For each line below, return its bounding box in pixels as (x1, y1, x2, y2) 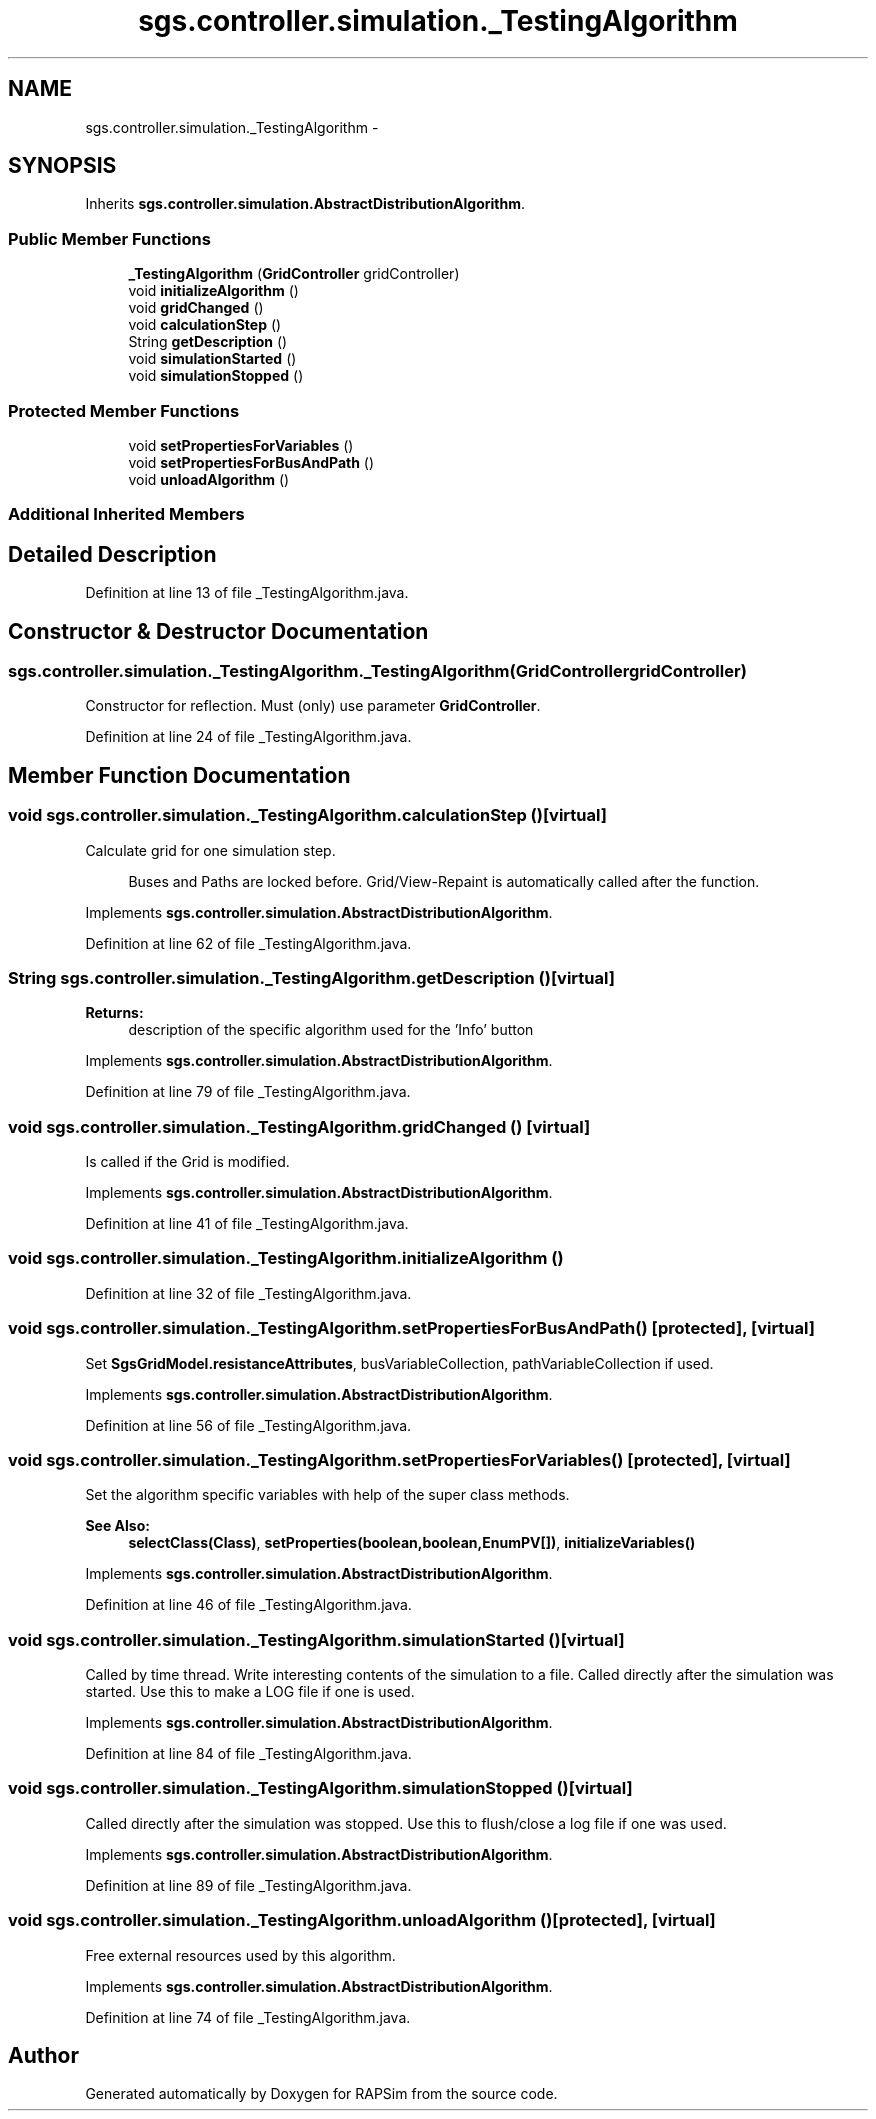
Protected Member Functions (8, 400, 240, 421)
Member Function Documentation (8, 762, 351, 788)
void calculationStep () (128, 316, 282, 334)
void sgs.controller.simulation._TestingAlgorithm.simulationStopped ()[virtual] (8, 1778, 633, 1799)
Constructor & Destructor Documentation (8, 618, 429, 644)
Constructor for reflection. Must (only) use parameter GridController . (85, 697, 541, 715)
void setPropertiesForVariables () (128, 436, 354, 454)
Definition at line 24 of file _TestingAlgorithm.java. (85, 728, 412, 746)
